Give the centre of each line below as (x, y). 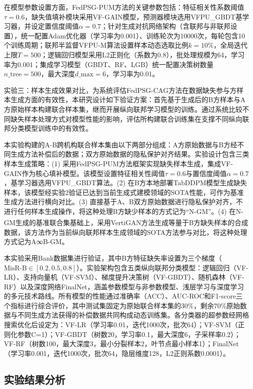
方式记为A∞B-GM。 (36, 241)
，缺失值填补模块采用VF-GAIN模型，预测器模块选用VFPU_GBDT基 (133, 16)
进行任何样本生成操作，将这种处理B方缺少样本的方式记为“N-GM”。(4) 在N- (124, 211)
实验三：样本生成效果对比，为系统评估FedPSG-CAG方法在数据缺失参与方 (120, 90)
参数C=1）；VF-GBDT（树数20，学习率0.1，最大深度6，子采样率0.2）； (129, 334)
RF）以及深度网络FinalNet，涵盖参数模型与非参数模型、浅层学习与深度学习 (124, 286)
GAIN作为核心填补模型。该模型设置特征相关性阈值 (85, 173)
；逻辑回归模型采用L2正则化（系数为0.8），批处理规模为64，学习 (143, 54)
